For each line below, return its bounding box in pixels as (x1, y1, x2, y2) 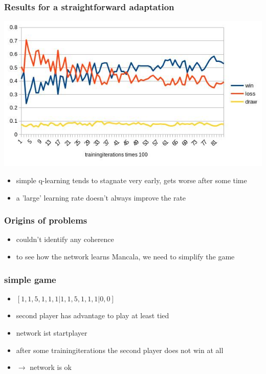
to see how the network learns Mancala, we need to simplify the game (16, 251, 235, 262)
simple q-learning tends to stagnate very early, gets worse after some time (16, 175, 247, 186)
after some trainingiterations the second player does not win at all (16, 344, 224, 355)
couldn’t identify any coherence (16, 234, 114, 245)
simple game (4, 273, 56, 285)
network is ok (30, 362, 72, 372)
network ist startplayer (16, 327, 87, 338)
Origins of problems (4, 214, 87, 227)
